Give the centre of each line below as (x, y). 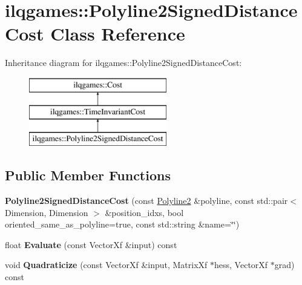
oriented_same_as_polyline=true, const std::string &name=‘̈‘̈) (122, 224)
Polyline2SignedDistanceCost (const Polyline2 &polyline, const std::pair (146, 201)
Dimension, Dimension (47, 212)
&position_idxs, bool (144, 212)
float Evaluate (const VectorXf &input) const (91, 244)
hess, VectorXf (241, 265)
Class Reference (118, 34)
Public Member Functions (88, 175)
